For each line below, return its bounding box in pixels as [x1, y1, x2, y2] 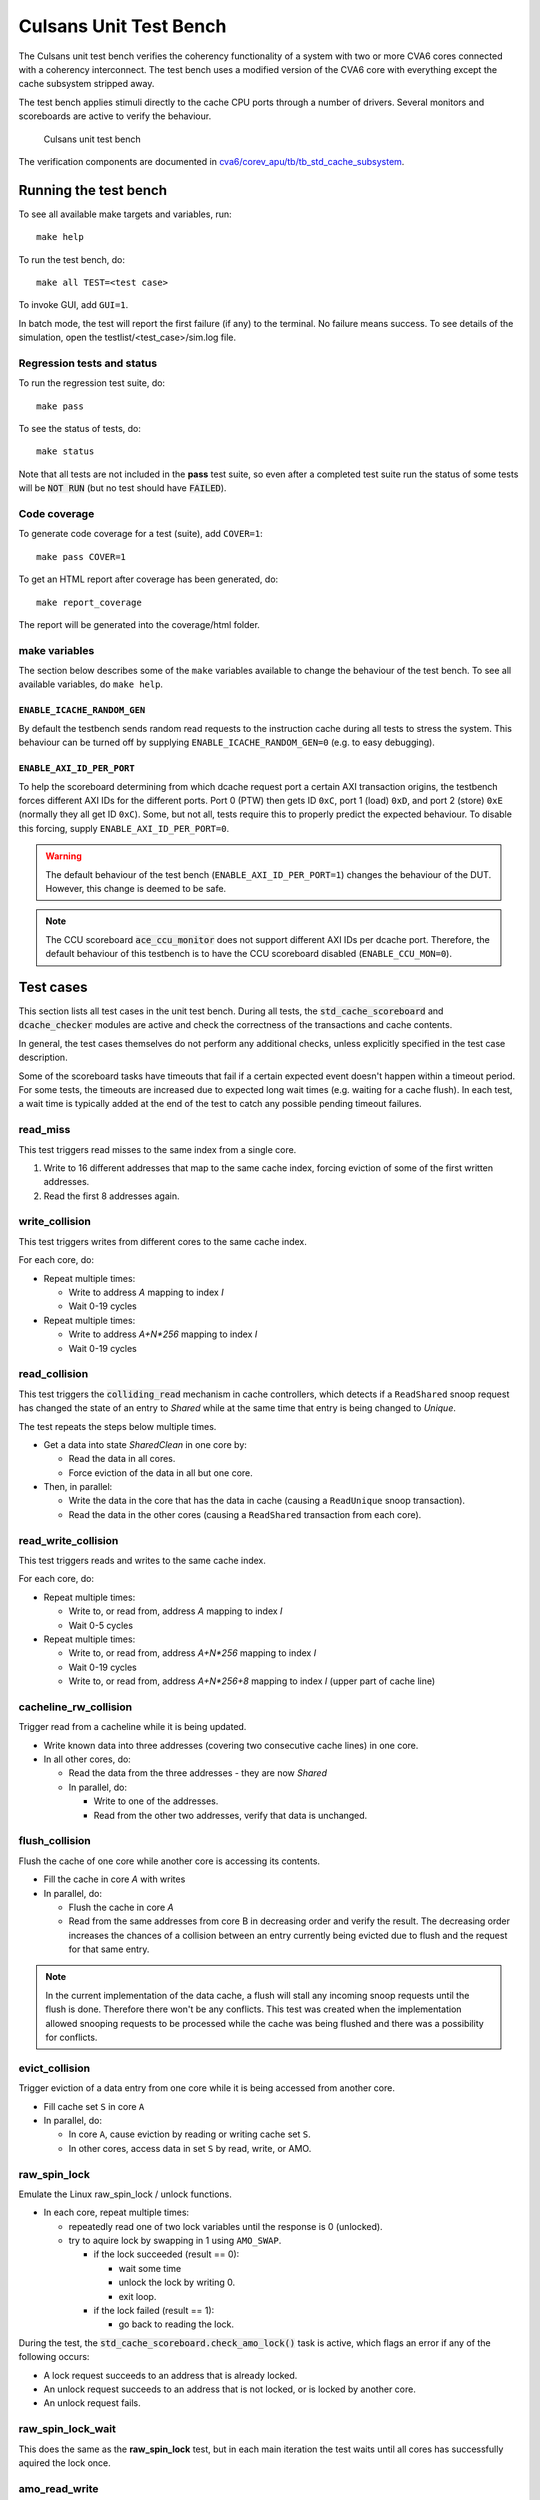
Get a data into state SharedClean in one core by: [43, 1438, 247, 1450]
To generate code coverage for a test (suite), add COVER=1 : [18, 528, 264, 540]
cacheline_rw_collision [18, 1700, 133, 1714]
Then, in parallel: [43, 1481, 113, 1493]
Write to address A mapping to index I [68, 1286, 224, 1299]
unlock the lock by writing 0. [118, 2276, 235, 2289]
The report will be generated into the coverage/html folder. [18, 618, 260, 630]
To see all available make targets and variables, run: [18, 208, 232, 220]
